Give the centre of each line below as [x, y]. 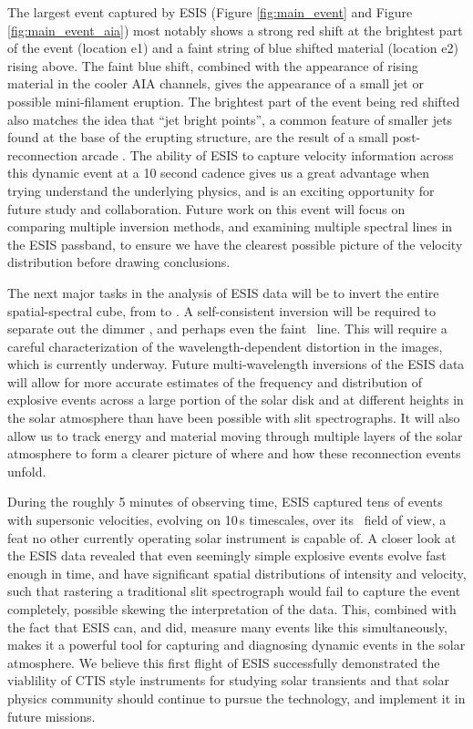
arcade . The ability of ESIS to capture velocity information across [267, 154]
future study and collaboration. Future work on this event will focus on [206, 208]
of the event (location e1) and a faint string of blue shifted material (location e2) [233, 48]
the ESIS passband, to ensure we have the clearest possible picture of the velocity [235, 244]
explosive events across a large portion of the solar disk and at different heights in [236, 400]
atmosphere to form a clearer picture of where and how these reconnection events [234, 453]
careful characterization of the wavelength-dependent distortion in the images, [225, 346]
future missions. [51, 716]
